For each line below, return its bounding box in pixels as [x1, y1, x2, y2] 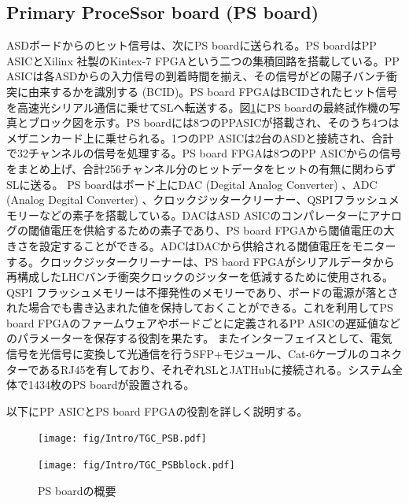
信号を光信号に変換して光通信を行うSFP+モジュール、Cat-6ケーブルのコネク [6, 346, 403, 362]
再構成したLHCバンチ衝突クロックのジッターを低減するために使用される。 [6, 268, 394, 285]
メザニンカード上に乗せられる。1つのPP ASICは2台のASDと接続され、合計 [6, 129, 394, 146]
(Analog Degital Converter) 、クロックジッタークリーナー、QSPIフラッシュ [6, 191, 389, 208]
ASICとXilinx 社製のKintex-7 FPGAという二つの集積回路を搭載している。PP [6, 52, 400, 68]
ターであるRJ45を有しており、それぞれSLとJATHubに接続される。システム [6, 361, 392, 377]
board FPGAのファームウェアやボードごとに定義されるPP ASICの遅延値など [6, 314, 401, 331]
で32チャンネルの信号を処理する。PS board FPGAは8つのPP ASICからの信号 [6, 145, 402, 161]
